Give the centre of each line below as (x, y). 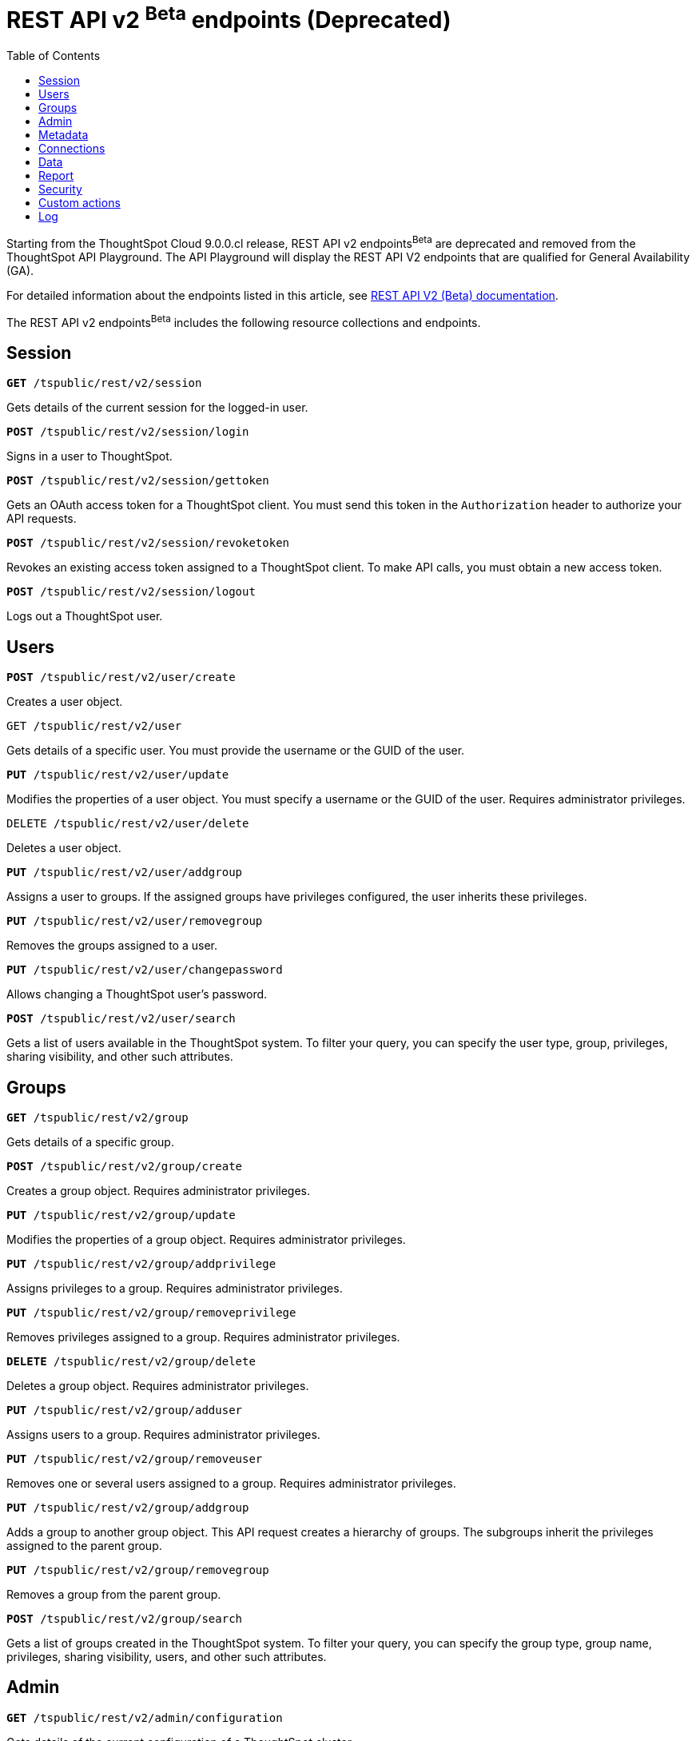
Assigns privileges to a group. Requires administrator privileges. (175, 1288)
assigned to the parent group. (84, 1545)
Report (56, 176)
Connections (72, 149)
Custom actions (80, 203)
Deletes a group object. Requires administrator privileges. (158, 1385)
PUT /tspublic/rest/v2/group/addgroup (128, 1507)
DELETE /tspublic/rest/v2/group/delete (131, 1361)
